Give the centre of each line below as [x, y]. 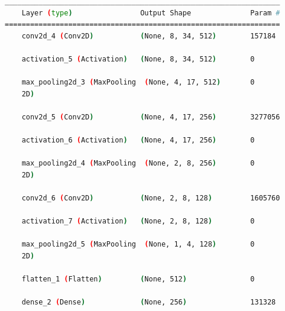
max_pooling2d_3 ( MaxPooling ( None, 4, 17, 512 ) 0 [138, 82]
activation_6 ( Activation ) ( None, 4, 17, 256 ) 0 [138, 140]
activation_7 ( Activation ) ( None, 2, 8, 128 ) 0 [138, 221]
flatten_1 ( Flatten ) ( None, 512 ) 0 [138, 279]
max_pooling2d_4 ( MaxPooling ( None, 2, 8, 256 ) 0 [138, 163]
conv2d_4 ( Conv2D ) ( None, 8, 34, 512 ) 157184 [149, 36]
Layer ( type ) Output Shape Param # [151, 13]
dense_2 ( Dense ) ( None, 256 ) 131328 [149, 302]
